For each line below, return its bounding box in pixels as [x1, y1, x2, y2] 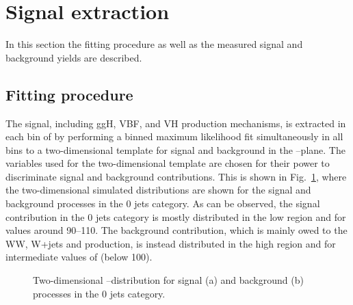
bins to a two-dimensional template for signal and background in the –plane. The [5, 142, 345, 157]
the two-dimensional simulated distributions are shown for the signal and [5, 183, 311, 197]
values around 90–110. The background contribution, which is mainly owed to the [5, 223, 348, 237]
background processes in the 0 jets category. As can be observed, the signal [5, 196, 320, 211]
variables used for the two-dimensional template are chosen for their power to [5, 156, 330, 170]
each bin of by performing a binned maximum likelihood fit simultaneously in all [5, 129, 343, 144]
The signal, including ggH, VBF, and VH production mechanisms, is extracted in [5, 116, 346, 130]
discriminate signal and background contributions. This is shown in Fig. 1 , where [5, 169, 347, 183]
